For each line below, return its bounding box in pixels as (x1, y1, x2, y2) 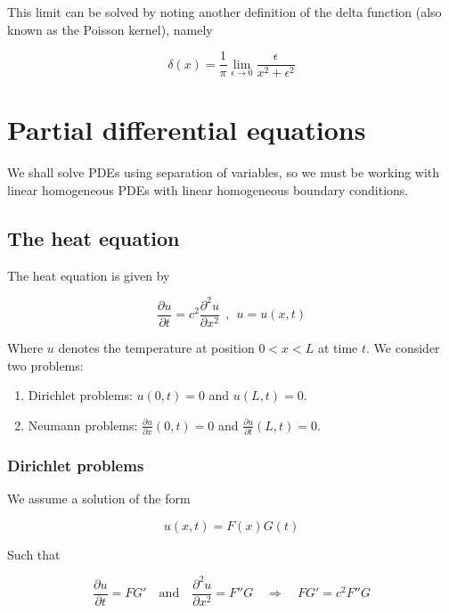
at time (317, 338, 358, 356)
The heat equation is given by (7, 266, 170, 284)
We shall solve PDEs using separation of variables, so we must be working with (7, 163, 440, 182)
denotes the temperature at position (58, 338, 255, 356)
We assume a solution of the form (7, 489, 191, 508)
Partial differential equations (7, 111, 366, 148)
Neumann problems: (28, 415, 138, 434)
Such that (7, 544, 61, 563)
